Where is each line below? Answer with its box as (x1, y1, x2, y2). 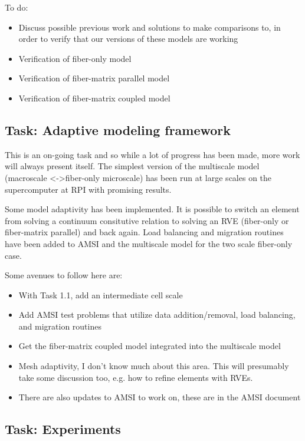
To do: (5, 1, 28, 13)
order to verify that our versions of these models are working (18, 32, 238, 45)
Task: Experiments (5, 420, 121, 438)
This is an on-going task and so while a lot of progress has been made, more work (5, 148, 300, 160)
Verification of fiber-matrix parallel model (18, 72, 170, 84)
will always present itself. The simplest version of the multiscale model (5, 160, 260, 172)
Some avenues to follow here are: (5, 269, 123, 281)
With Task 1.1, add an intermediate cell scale (18, 288, 183, 301)
